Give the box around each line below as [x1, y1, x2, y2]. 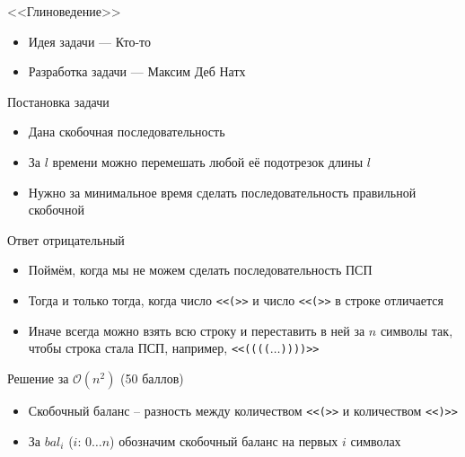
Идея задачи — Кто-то [28, 31, 152, 50]
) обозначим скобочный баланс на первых [110, 431, 338, 450]
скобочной [28, 200, 84, 219]
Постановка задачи [7, 92, 110, 110]
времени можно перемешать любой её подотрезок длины [52, 152, 364, 171]
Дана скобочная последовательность [28, 122, 225, 141]
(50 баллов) [120, 368, 184, 387]
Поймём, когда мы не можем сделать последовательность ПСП [28, 260, 373, 279]
